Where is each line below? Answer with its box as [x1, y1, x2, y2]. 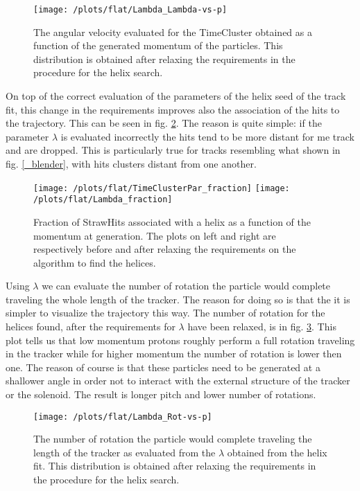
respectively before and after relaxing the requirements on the [33, 242, 296, 256]
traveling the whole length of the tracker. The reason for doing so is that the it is [6, 292, 350, 306]
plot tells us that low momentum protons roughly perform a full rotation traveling [6, 332, 355, 347]
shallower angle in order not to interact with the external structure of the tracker [6, 373, 350, 388]
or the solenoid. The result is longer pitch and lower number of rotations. [6, 387, 316, 402]
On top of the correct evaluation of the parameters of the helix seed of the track [6, 89, 346, 103]
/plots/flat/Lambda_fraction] [33, 195, 173, 205]
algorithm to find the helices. [33, 255, 156, 269]
